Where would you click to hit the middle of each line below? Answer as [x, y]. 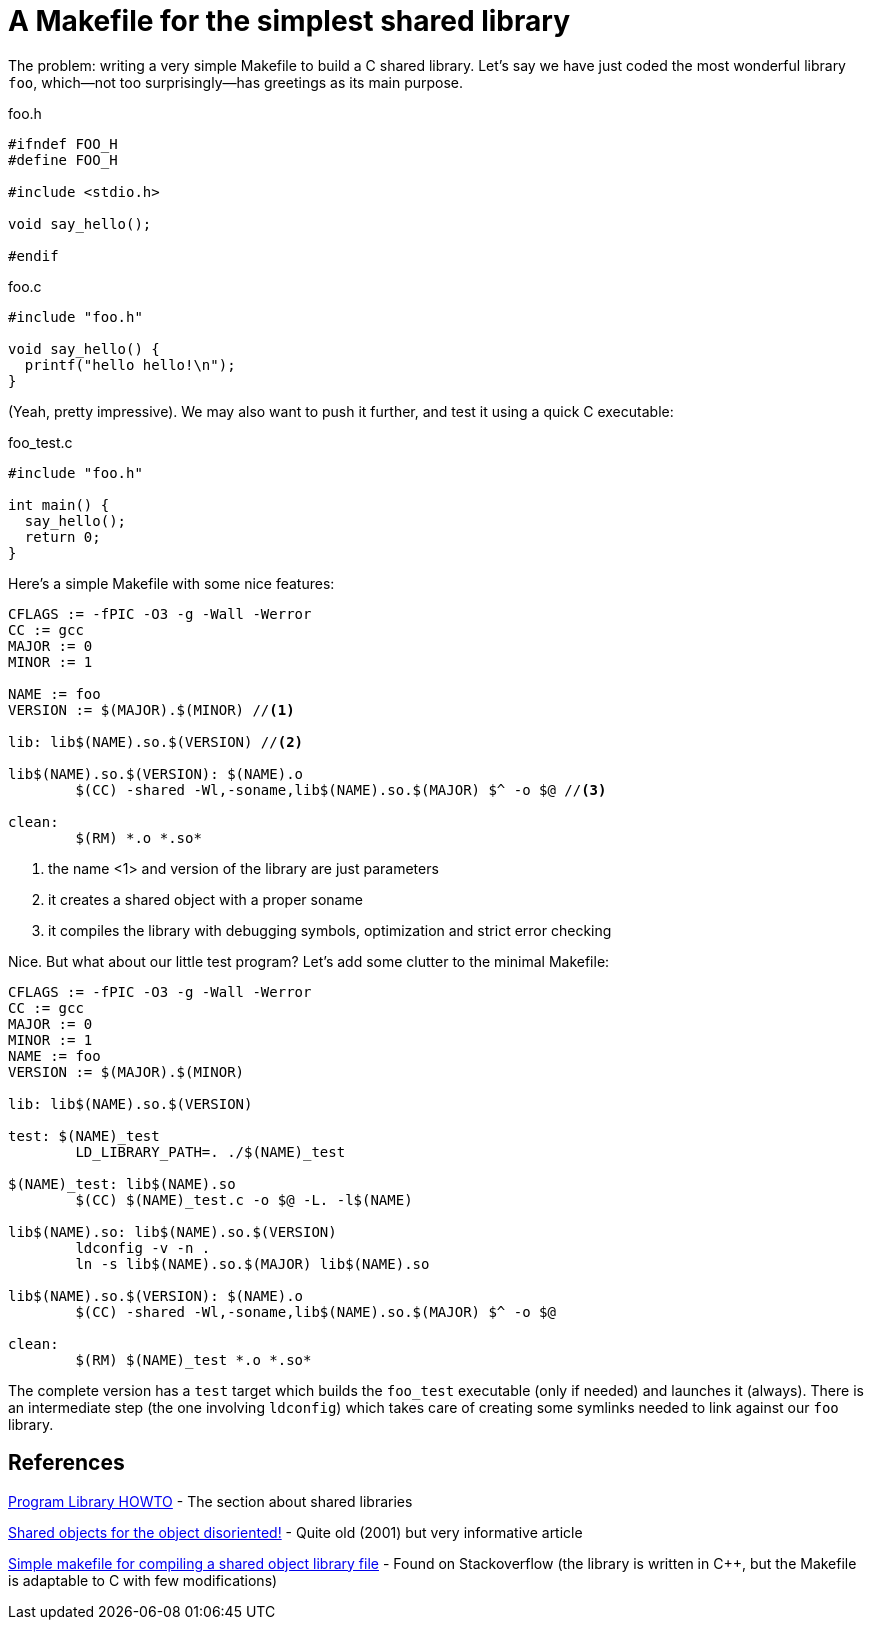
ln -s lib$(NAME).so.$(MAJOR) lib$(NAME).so [252, 1263]
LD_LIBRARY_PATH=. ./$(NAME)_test [210, 1151]
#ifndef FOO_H [63, 143]
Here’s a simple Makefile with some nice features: [171, 583]
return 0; [62, 536]
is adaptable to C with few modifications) [143, 1580]
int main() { [59, 504]
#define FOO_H [63, 159]
